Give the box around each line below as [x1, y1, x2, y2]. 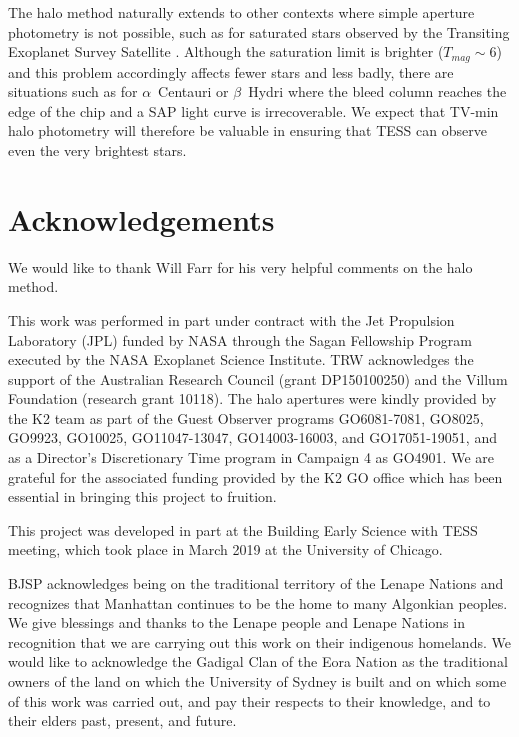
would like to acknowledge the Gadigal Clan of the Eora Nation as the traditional [8, 651, 508, 672]
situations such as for [8, 81, 138, 102]
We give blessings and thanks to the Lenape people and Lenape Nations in [8, 612, 465, 633]
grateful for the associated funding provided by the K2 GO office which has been [8, 466, 503, 487]
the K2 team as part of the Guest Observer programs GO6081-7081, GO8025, [8, 407, 484, 428]
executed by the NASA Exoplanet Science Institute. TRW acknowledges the [8, 349, 474, 370]
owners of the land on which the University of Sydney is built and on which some [8, 671, 507, 692]
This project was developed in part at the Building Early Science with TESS [8, 519, 478, 540]
